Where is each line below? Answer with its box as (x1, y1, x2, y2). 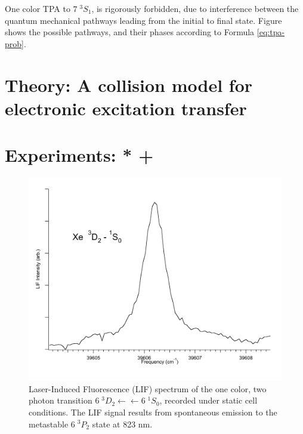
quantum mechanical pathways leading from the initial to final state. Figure (5, 14, 282, 26)
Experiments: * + (5, 143, 154, 167)
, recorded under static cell (159, 394, 258, 407)
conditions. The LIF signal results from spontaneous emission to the (29, 405, 277, 418)
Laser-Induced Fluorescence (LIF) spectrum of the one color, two (29, 382, 267, 395)
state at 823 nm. (92, 417, 153, 430)
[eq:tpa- (256, 26, 285, 38)
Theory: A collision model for (5, 72, 253, 97)
